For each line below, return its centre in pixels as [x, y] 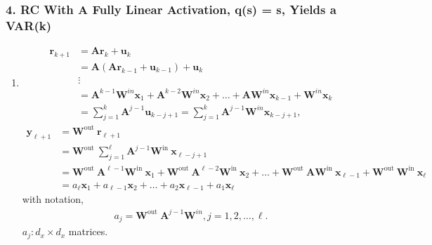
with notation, [53, 199]
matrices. [88, 231]
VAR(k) [29, 25]
